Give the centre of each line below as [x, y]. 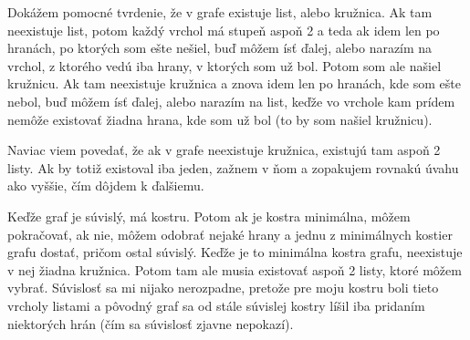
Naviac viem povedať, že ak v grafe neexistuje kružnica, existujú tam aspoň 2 [224, 150]
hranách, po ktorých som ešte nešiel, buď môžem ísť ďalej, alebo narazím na [220, 48]
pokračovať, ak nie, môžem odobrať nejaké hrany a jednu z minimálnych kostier [230, 234]
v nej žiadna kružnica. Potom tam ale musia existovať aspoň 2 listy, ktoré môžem [235, 269]
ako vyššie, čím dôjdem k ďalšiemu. [106, 185]
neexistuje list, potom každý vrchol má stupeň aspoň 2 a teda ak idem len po [224, 30]
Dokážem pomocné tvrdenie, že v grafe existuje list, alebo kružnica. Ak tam [220, 12]
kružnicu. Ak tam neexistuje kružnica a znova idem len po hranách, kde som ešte [234, 83]
